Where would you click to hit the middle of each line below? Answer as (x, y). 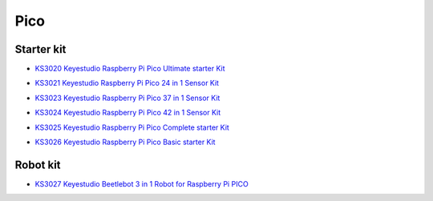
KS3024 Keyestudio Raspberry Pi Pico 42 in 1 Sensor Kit (128, 113)
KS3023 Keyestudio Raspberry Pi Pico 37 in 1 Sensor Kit (127, 98)
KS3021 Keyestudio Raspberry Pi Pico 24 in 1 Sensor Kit (127, 83)
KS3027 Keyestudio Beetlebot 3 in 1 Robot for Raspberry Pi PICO (142, 183)
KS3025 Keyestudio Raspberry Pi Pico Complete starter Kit (132, 127)
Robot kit (38, 165)
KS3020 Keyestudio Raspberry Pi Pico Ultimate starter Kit (130, 69)
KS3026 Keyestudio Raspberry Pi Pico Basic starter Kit (125, 142)
